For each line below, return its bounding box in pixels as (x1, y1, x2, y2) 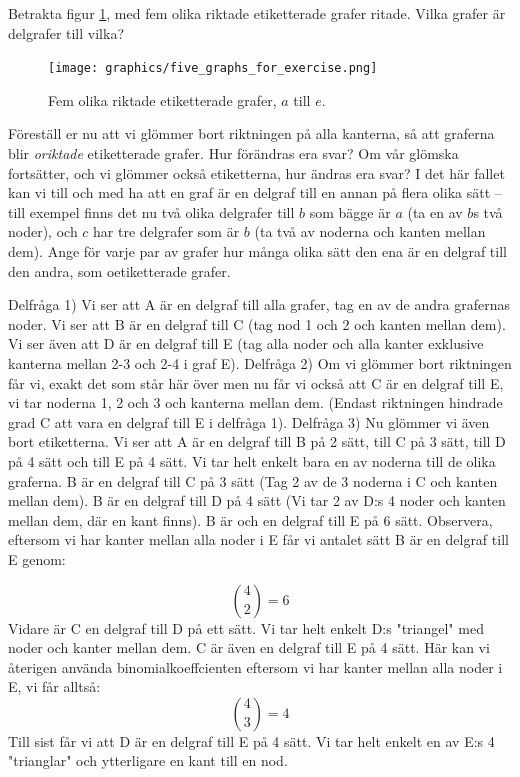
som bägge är (309, 201, 391, 222)
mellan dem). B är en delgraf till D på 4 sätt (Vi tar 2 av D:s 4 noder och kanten (8, 490, 506, 511)
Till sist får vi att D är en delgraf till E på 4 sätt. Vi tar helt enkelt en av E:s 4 (8, 730, 495, 751)
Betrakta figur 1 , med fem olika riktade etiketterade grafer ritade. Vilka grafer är (8, 3, 506, 23)
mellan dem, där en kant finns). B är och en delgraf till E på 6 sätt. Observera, (8, 509, 493, 530)
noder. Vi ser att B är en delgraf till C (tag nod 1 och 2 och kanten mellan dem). (8, 313, 506, 334)
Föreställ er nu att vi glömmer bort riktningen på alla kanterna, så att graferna (8, 123, 495, 144)
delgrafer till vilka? (8, 22, 124, 43)
